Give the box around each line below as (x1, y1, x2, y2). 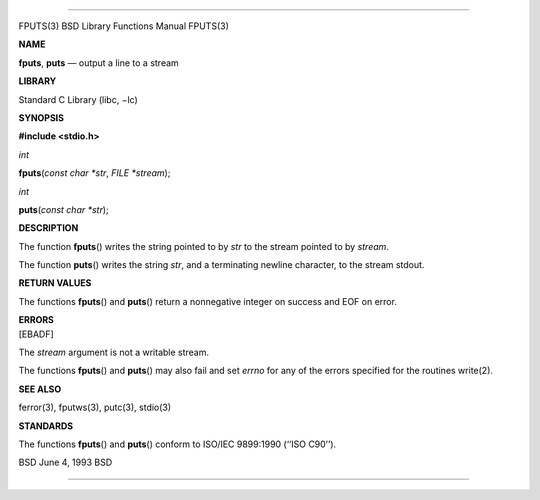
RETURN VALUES (18, 277, 92, 289)
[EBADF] (18, 328, 54, 340)
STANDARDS (18, 420, 74, 432)
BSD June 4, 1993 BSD (18, 456, 113, 469)
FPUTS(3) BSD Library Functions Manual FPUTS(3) (18, 20, 229, 32)
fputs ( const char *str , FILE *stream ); (18, 167, 171, 179)
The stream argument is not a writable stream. (18, 346, 210, 359)
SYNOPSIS (18, 111, 65, 124)
